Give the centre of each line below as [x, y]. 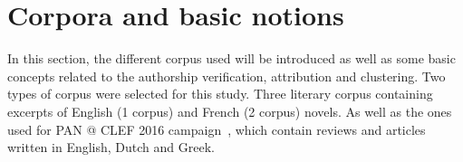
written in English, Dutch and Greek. [111, 147]
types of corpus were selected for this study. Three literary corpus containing [220, 94]
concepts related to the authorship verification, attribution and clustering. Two [227, 76]
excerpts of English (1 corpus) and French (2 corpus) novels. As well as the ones [230, 111]
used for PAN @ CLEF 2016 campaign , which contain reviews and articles [217, 129]
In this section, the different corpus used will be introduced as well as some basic [231, 58]
